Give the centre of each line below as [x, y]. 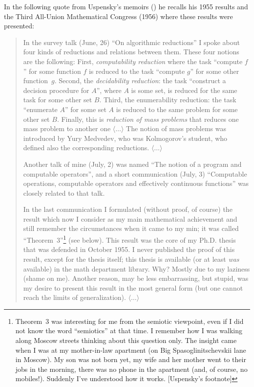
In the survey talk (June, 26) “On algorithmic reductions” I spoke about [131, 42]
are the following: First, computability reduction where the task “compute [133, 61]
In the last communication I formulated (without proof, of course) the [128, 209]
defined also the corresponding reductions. [86, 148]
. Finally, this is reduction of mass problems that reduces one [148, 119]
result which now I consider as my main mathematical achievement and [130, 218]
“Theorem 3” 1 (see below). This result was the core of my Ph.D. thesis [129, 239]
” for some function [52, 71]
